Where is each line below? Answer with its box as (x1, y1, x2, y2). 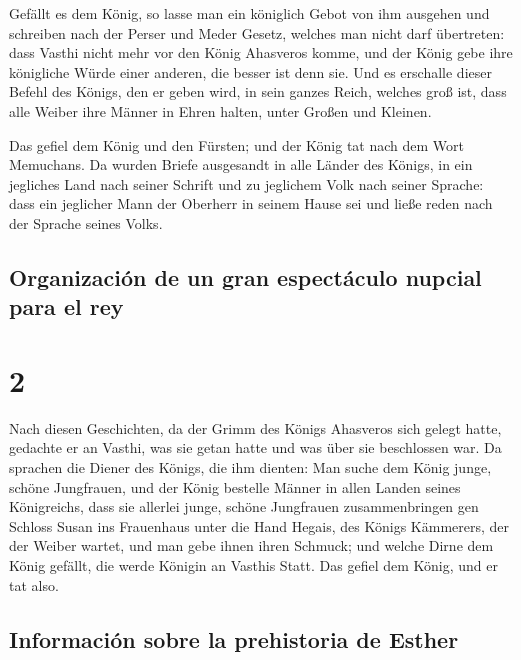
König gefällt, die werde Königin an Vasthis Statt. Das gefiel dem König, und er (9, 554, 498, 575)
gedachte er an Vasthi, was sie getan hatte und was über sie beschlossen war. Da (9, 437, 502, 458)
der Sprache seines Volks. (9, 212, 163, 233)
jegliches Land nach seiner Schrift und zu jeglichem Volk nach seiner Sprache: (9, 173, 484, 194)
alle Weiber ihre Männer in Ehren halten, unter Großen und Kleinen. (9, 100, 432, 121)
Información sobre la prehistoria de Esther (9, 623, 459, 654)
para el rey (9, 291, 124, 322)
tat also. (9, 574, 59, 595)
